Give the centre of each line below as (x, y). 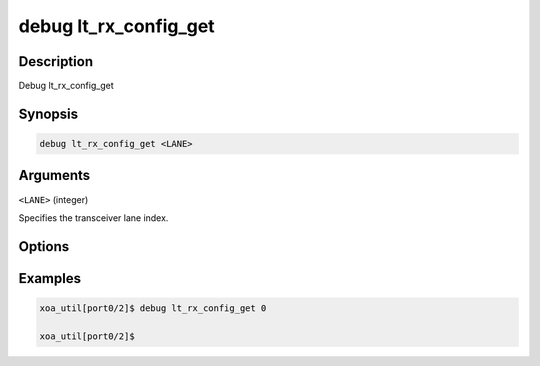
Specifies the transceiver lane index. (93, 217)
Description (56, 61)
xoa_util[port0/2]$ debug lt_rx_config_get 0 (153, 308)
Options (44, 246)
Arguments (54, 175)
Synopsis (48, 113)
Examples (50, 278)
